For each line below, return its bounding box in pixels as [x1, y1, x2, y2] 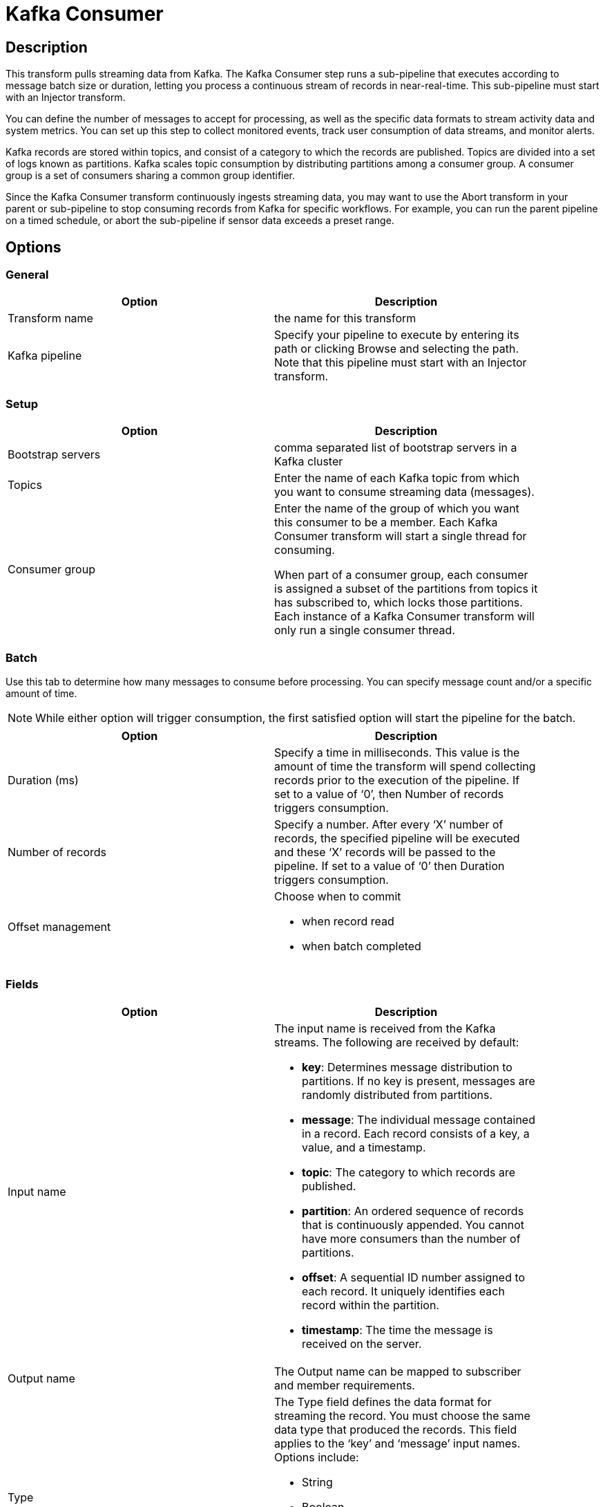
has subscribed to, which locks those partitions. [274, 595, 523, 610]
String [302, 1474, 333, 1489]
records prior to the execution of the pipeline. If [274, 773, 520, 787]
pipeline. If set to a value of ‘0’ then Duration [274, 858, 505, 873]
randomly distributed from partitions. [302, 1087, 492, 1102]
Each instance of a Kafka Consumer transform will [274, 609, 535, 624]
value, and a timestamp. [302, 1140, 426, 1154]
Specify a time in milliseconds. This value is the [274, 745, 520, 759]
